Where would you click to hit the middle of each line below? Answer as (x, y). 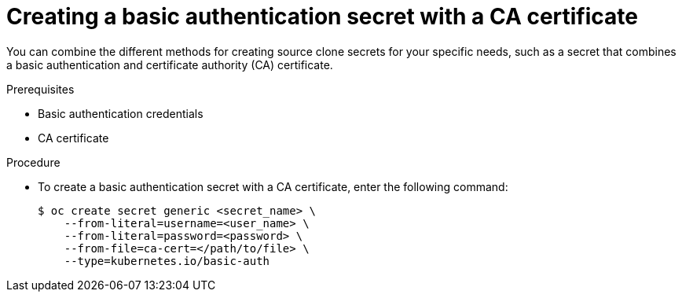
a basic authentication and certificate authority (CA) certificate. (170, 64)
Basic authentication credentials (121, 113)
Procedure (33, 162)
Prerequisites (40, 89)
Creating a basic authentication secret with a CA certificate (322, 17)
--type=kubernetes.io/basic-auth (167, 261)
